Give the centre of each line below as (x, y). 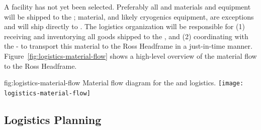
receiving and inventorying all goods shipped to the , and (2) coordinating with (126, 36)
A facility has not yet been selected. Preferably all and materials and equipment (127, 7)
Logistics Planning (53, 119)
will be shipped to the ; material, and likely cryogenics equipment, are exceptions (129, 16)
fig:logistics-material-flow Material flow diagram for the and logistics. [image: (124, 83)
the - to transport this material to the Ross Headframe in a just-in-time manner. (128, 46)
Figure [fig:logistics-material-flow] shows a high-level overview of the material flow (130, 55)
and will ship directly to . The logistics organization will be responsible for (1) (124, 26)
